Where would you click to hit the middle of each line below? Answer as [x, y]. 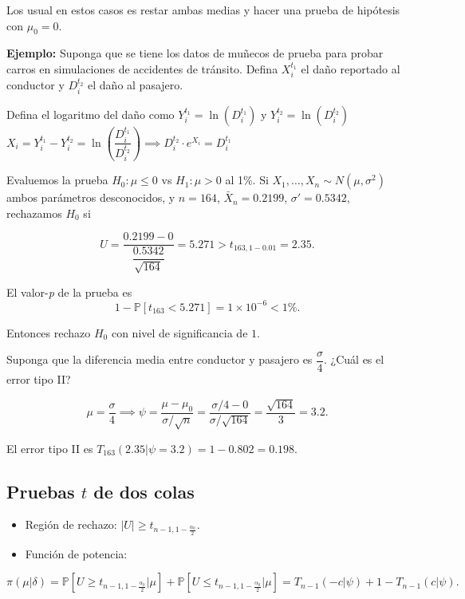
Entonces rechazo [49, 332]
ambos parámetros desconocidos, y [91, 197]
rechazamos [34, 213]
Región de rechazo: [71, 524]
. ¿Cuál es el [354, 359]
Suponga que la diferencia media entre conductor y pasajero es [160, 359]
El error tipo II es [50, 448]
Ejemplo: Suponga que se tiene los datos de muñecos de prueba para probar [195, 53]
